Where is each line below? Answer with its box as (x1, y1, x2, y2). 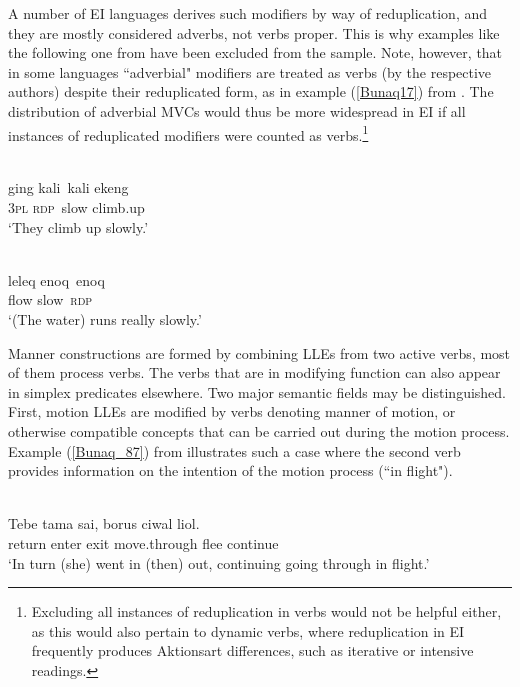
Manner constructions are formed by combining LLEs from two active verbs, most (8, 342, 511, 363)
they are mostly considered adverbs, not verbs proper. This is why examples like (8, 22, 500, 43)
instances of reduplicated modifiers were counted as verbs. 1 (8, 121, 369, 145)
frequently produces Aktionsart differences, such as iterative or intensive (31, 640, 474, 661)
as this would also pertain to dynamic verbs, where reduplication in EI (31, 620, 465, 641)
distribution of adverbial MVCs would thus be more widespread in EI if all (8, 100, 466, 121)
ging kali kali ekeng (8, 177, 129, 198)
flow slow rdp (8, 289, 93, 310)
